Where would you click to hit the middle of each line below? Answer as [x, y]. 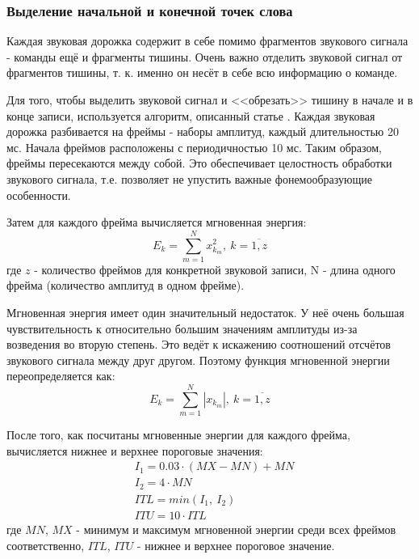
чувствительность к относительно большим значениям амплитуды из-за [182, 328]
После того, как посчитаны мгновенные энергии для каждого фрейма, [178, 435]
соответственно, [46, 545]
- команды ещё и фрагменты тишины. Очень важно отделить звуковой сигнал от [205, 56]
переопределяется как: [61, 376]
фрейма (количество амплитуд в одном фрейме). [126, 285]
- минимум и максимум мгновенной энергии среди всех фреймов [236, 529]
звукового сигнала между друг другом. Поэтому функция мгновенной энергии [198, 360]
